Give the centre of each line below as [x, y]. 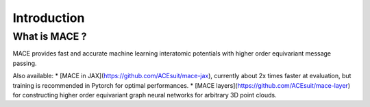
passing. [25, 63]
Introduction [49, 18]
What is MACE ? [50, 36]
